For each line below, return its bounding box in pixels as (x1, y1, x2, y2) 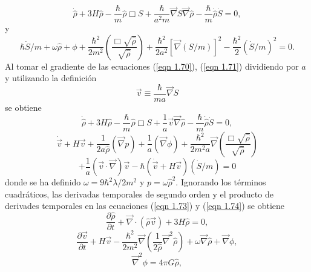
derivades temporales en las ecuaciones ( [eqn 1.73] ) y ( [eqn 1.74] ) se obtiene (5, 199, 285, 212)
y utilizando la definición (5, 71, 97, 84)
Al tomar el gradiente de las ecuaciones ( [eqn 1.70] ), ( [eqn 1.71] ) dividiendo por (5, 59, 299, 72)
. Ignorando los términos (175, 176, 266, 188)
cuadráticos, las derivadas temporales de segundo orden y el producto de (5, 187, 273, 200)
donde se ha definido (5, 176, 81, 188)
